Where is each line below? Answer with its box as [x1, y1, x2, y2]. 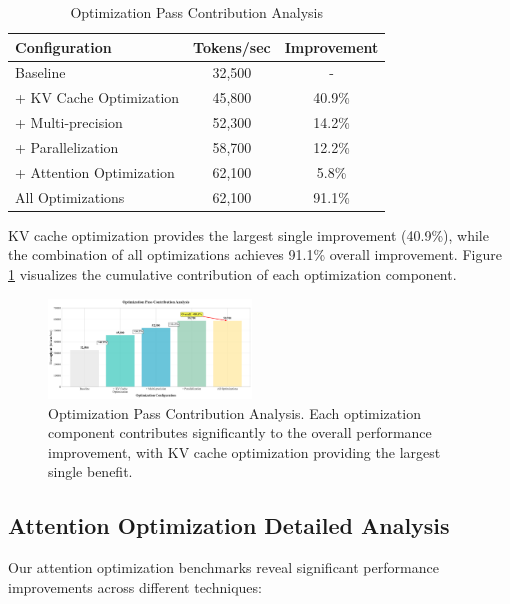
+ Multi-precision [15, 112, 123, 133]
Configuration [15, 36, 112, 57]
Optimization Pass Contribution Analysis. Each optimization [48, 402, 421, 423]
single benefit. [48, 461, 133, 482]
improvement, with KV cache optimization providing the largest [48, 441, 441, 462]
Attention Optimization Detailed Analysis [8, 510, 450, 541]
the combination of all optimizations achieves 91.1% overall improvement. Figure [8, 244, 502, 265]
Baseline [15, 62, 66, 83]
